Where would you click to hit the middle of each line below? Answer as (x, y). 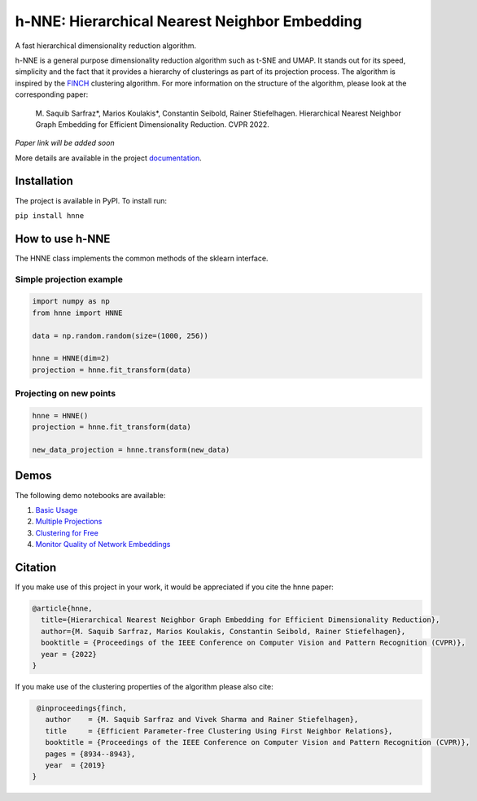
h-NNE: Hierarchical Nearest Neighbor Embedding (188, 21)
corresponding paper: (52, 94)
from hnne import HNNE (77, 313)
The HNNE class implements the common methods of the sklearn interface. (142, 258)
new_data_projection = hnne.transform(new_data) (131, 450)
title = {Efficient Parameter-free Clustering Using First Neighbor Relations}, (219, 731)
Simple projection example (69, 279)
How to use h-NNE (63, 239)
